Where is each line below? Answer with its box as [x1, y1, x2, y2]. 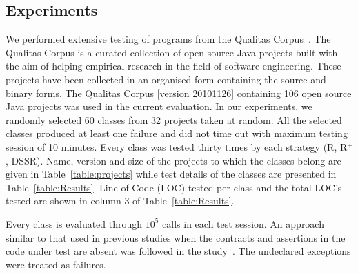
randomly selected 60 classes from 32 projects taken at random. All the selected [6, 112, 342, 127]
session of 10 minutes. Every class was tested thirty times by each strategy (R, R [6, 139, 348, 154]
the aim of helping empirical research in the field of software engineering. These [6, 59, 341, 73]
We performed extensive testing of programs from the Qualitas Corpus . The [6, 32, 331, 46]
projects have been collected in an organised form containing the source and [6, 72, 326, 86]
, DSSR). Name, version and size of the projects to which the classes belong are [6, 153, 341, 167]
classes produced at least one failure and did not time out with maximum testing [6, 126, 348, 140]
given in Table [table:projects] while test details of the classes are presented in [6, 167, 337, 181]
